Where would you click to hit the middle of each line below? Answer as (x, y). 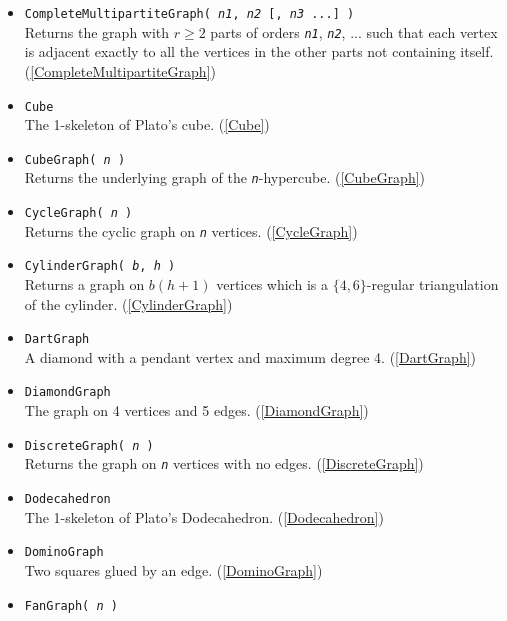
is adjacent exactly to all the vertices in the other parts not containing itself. (259, 51)
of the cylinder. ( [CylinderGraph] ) (128, 303)
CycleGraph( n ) (78, 213)
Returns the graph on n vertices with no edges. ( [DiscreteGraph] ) (224, 463)
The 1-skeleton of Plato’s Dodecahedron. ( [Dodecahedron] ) (204, 516)
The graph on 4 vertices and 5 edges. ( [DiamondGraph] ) (196, 410)
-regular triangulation (432, 284)
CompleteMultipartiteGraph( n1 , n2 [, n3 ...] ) (189, 14)
